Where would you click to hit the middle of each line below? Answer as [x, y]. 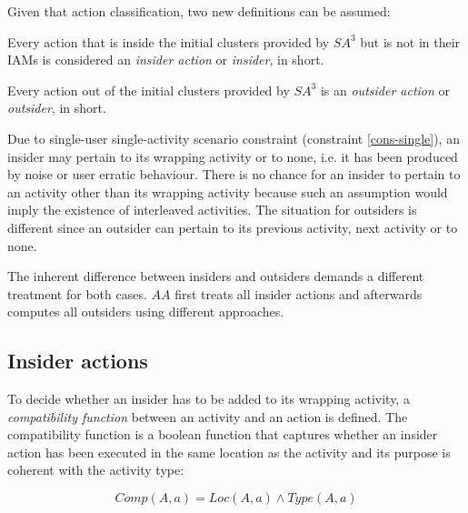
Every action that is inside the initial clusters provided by [169, 41]
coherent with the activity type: [96, 470]
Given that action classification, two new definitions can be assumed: [199, 11]
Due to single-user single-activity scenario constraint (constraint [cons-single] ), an [234, 138]
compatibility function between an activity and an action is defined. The [208, 416]
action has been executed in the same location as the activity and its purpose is [229, 452]
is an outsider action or [385, 90]
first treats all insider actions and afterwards [299, 293]
